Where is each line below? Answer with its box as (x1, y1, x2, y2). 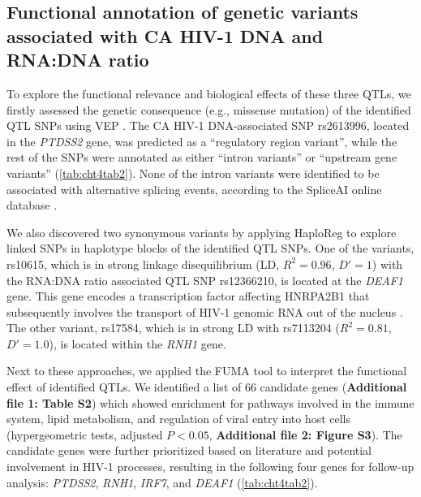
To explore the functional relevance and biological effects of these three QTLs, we (6, 84, 411, 102)
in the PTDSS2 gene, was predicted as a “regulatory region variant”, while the (6, 132, 397, 149)
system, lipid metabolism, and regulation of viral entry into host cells (6, 410, 351, 427)
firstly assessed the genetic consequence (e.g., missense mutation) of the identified (6, 101, 411, 118)
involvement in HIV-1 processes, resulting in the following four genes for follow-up (6, 458, 415, 475)
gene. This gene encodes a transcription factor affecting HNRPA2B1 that (6, 287, 370, 305)
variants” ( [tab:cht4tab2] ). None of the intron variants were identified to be (6, 164, 380, 181)
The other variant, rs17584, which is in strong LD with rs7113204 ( (6, 319, 340, 336)
